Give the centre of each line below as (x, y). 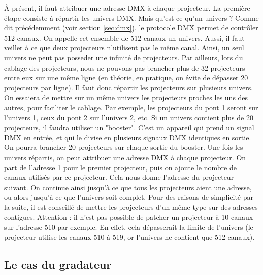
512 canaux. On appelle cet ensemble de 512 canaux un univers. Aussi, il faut (124, 37)
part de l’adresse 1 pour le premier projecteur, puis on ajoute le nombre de (120, 167)
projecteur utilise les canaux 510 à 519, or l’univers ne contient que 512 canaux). (129, 237)
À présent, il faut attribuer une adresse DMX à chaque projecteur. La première (127, 8)
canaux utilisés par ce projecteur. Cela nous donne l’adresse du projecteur (119, 177)
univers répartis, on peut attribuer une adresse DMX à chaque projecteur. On (125, 157)
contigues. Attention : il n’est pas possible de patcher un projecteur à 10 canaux (129, 217)
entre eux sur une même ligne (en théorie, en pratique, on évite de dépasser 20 (126, 78)
